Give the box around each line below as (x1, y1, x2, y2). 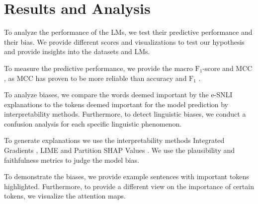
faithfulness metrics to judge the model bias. (4, 154, 139, 165)
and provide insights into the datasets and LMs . (4, 46, 150, 57)
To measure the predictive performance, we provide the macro (4, 63, 193, 73)
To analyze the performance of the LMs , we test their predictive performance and (4, 27, 253, 37)
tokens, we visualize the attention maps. (4, 191, 126, 201)
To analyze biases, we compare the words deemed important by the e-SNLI (4, 89, 233, 100)
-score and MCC (202, 63, 253, 73)
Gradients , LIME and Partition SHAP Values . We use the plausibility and (4, 145, 235, 155)
